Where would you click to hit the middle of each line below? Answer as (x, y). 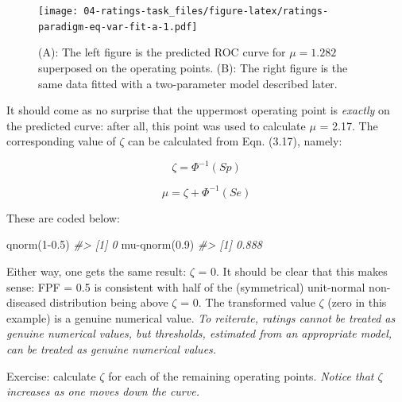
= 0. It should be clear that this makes (293, 271)
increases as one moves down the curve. (103, 391)
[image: (58, 11)
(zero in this (357, 302)
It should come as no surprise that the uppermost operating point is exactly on (198, 110)
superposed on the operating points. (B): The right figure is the (193, 67)
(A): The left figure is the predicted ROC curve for (162, 52)
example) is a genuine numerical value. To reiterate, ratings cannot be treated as (201, 317)
